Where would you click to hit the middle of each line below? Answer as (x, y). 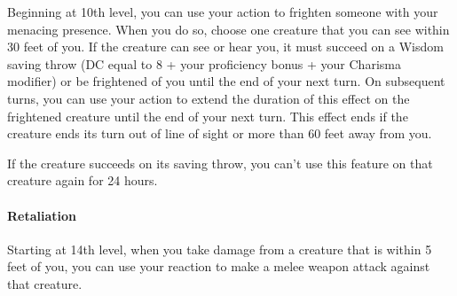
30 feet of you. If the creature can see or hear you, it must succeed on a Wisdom (225, 47)
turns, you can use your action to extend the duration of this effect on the (209, 98)
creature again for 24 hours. (83, 180)
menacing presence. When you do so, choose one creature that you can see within (228, 29)
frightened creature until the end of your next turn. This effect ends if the (208, 116)
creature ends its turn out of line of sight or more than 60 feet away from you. (220, 133)
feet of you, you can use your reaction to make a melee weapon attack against (219, 266)
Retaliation (42, 215)
